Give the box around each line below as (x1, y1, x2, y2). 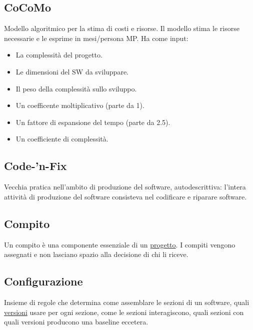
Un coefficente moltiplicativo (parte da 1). (15, 100, 144, 110)
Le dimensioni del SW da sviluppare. (15, 66, 128, 76)
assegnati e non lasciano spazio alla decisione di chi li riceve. (4, 249, 188, 259)
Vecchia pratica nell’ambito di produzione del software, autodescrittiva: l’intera (4, 181, 246, 192)
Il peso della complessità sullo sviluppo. (15, 83, 137, 93)
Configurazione (4, 273, 83, 289)
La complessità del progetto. (15, 49, 102, 60)
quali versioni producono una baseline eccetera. (4, 316, 148, 327)
